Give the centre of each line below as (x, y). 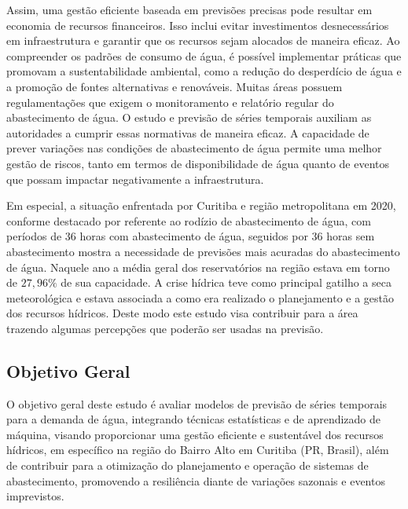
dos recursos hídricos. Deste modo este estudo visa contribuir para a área (182, 313)
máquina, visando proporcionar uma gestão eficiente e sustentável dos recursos (195, 434)
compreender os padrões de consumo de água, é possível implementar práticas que (204, 55)
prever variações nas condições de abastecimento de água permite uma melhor (194, 148)
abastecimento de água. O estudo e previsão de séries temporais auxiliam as (189, 117)
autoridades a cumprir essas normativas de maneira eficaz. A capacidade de (188, 132)
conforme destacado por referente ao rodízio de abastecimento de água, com (189, 220)
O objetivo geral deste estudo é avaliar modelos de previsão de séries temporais (197, 403)
